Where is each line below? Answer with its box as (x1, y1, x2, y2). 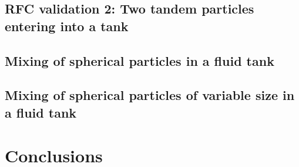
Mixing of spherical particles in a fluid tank (5, 51, 274, 69)
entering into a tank (5, 16, 129, 35)
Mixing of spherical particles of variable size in (5, 86, 295, 104)
